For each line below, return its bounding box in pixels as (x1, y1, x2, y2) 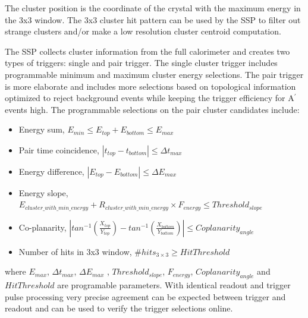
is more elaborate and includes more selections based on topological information (5, 80, 296, 92)
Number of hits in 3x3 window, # (18, 245, 142, 257)
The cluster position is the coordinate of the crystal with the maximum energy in (5, 2, 301, 14)
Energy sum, (18, 123, 65, 136)
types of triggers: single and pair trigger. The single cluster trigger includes (5, 56, 278, 69)
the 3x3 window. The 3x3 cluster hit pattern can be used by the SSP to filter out (5, 13, 301, 26)
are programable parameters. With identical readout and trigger (57, 279, 291, 291)
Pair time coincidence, (18, 143, 99, 156)
